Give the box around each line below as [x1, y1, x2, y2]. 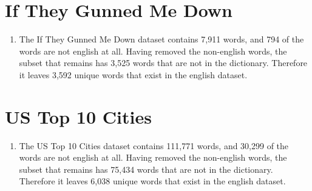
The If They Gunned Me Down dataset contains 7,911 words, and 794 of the [19, 33, 304, 45]
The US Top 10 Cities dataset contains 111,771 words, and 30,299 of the [19, 139, 289, 152]
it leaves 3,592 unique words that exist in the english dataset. [19, 68, 248, 81]
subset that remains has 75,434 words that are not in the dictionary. [19, 163, 273, 175]
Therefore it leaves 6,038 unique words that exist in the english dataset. [19, 175, 286, 187]
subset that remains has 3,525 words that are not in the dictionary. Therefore [19, 56, 308, 69]
